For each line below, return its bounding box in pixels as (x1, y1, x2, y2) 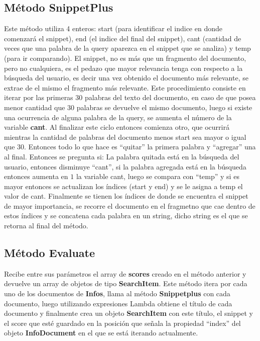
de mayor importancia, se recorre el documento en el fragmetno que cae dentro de (4, 200, 255, 211)
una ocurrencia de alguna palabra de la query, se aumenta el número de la (4, 112, 232, 122)
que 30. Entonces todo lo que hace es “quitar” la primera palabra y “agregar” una (4, 141, 256, 152)
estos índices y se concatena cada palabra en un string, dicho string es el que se (4, 210, 248, 221)
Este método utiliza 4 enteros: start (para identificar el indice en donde (4, 23, 222, 34)
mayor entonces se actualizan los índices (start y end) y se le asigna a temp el (4, 181, 243, 191)
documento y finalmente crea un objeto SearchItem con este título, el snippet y (4, 308, 253, 318)
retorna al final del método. (4, 220, 88, 231)
